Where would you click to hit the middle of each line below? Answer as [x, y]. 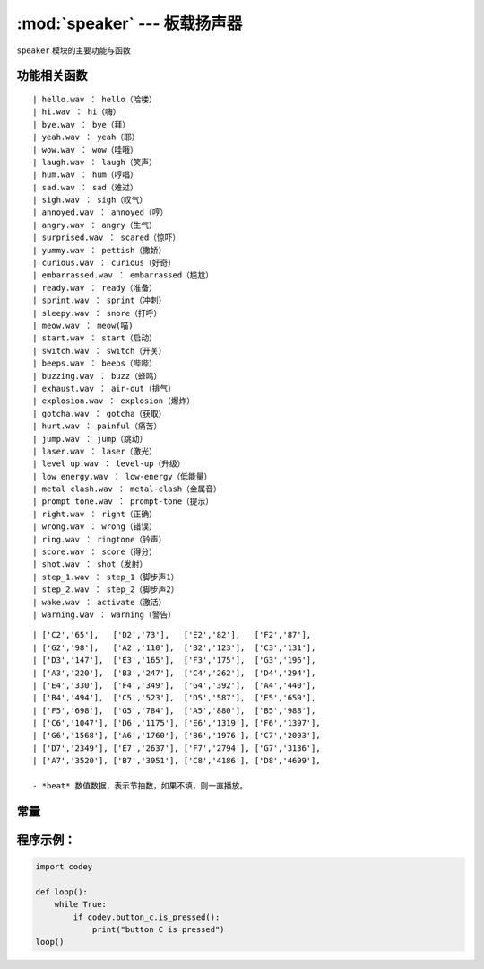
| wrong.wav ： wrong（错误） [95, 527]
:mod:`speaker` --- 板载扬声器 [130, 23]
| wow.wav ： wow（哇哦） [86, 150]
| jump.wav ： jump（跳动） [90, 439]
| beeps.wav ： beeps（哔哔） [95, 363]
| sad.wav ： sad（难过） [86, 187]
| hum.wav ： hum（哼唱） [86, 175]
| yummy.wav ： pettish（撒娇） [99, 250]
